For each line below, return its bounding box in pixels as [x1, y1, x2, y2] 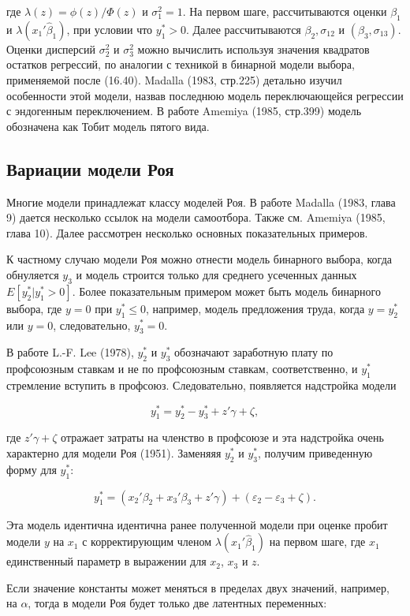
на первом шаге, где [269, 533, 366, 550]
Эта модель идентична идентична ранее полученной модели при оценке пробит [6, 516, 388, 532]
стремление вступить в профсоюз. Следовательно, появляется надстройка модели [6, 376, 397, 393]
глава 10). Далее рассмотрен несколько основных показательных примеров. [6, 224, 368, 241]
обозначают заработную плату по [174, 344, 334, 360]
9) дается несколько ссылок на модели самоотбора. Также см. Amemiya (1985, [6, 209, 386, 226]
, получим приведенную [257, 444, 373, 461]
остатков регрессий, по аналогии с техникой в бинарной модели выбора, [6, 56, 355, 73]
